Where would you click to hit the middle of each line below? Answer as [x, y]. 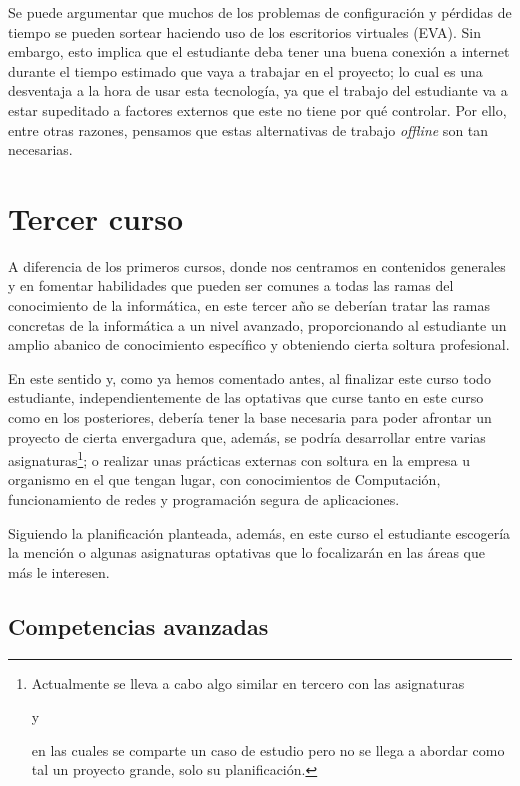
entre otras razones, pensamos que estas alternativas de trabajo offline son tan [248, 129]
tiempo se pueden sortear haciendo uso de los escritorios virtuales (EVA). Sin [245, 31]
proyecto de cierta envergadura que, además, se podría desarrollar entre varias [247, 436]
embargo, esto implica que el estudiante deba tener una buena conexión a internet [259, 51]
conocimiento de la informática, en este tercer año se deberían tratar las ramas [249, 305]
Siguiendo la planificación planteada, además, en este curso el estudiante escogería [259, 532]
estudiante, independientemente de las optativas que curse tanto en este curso [246, 397]
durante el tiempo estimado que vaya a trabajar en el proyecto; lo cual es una [245, 70]
